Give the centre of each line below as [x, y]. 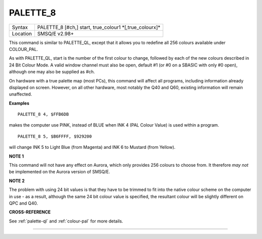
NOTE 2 [17, 181]
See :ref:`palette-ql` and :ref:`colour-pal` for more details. [66, 221]
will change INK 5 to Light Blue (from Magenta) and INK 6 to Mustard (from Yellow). [92, 147]
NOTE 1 [16, 156]
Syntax [20, 27]
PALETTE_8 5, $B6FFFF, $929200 [55, 136]
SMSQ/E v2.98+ [56, 33]
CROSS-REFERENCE [30, 212]
